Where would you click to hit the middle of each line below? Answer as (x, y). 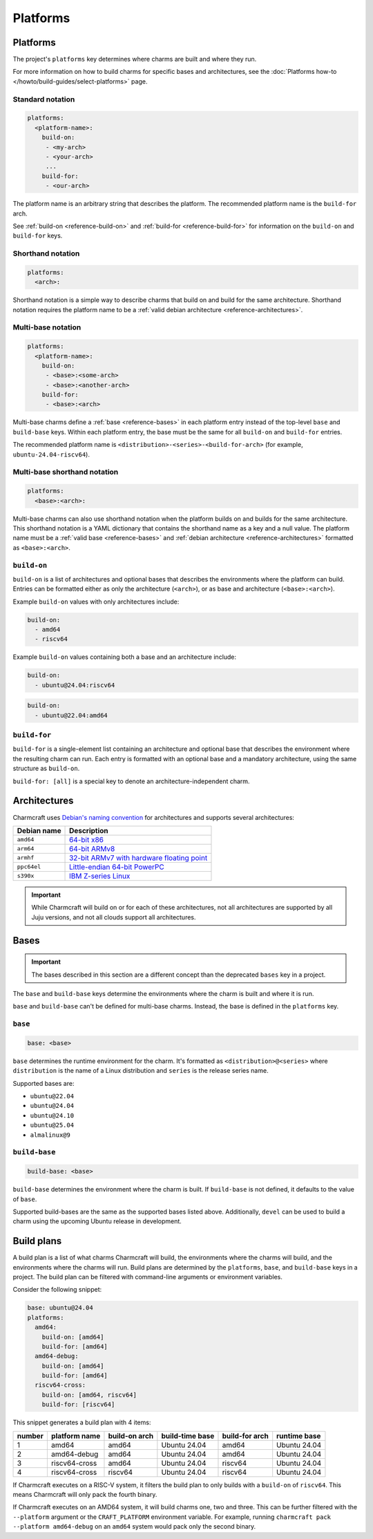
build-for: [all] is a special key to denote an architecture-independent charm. (131, 781)
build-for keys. (38, 236)
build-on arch (131, 1435)
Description (89, 830)
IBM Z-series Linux (100, 876)
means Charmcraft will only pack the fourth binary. (85, 1495)
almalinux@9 (50, 1135)
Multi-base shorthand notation (66, 472)
